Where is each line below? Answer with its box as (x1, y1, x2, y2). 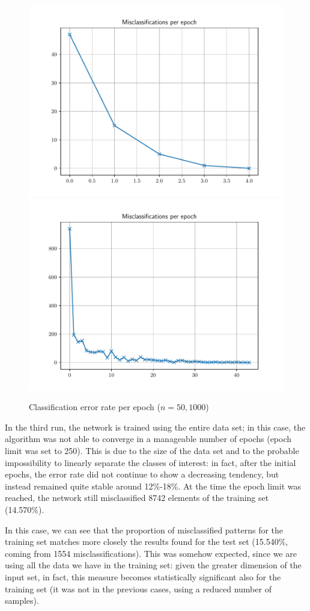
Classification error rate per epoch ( (29, 401, 160, 413)
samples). (5, 594, 39, 607)
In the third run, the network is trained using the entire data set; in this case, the (5, 420, 306, 433)
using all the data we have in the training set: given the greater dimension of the (5, 559, 302, 571)
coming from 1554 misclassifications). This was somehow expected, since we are (5, 547, 297, 559)
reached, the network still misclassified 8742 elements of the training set (5, 491, 269, 504)
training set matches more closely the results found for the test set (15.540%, (5, 535, 288, 548)
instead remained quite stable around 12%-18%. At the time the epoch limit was (5, 479, 301, 492)
